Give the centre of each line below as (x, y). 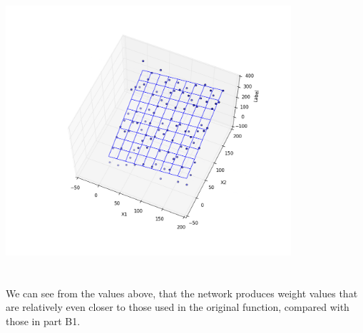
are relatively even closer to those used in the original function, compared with (178, 307)
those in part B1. (43, 321)
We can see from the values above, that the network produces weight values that (182, 293)
